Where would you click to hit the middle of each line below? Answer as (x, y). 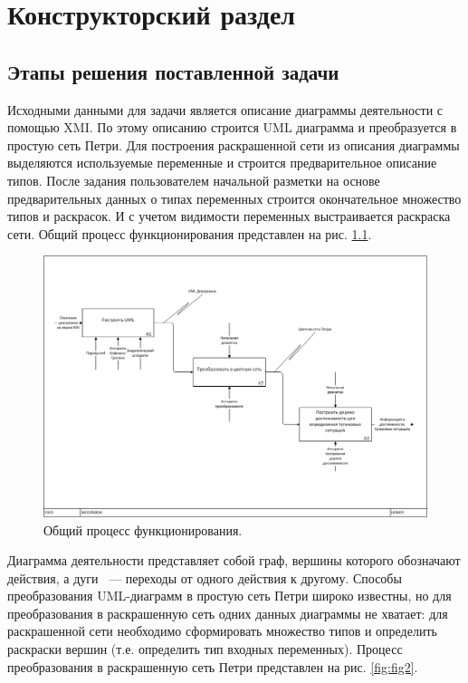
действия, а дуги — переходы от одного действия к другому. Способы (205, 577)
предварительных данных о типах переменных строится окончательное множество (234, 198)
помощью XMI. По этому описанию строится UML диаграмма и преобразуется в (232, 127)
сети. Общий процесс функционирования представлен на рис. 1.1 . (190, 233)
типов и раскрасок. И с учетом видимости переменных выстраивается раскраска (229, 216)
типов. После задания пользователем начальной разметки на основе (194, 180)
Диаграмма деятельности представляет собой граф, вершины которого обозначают (234, 560)
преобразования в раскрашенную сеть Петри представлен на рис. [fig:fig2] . (213, 666)
